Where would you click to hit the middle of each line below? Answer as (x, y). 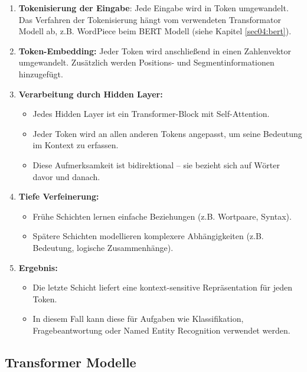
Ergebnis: (38, 267)
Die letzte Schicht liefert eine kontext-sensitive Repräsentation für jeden (162, 287)
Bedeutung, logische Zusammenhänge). (103, 247)
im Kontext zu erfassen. (76, 145)
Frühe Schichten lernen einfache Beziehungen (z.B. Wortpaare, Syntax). (162, 216)
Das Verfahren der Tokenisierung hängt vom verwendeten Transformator (150, 19)
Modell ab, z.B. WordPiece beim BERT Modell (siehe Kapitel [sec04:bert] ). (155, 31)
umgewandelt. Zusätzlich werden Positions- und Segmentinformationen (146, 62)
